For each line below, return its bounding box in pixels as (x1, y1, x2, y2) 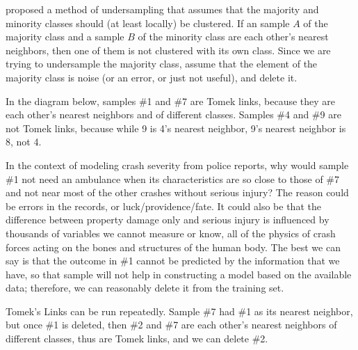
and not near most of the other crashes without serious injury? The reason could (6, 185, 349, 200)
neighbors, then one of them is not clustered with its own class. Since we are (6, 42, 331, 57)
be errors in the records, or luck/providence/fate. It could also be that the (6, 198, 321, 213)
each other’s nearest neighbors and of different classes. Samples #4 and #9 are (6, 107, 341, 122)
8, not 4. (6, 134, 42, 149)
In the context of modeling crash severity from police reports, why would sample (6, 157, 349, 172)
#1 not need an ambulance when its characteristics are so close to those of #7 (6, 171, 339, 186)
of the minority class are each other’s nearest (138, 29, 329, 44)
